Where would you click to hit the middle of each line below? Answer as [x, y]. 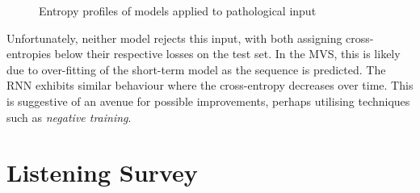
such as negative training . [69, 117]
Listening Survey [102, 172]
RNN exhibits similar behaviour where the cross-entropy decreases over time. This [210, 85]
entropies [29, 54]
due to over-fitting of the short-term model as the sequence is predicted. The [196, 69]
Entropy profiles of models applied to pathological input [178, 10]
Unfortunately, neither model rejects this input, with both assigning [174, 38]
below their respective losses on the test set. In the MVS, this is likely [227, 54]
